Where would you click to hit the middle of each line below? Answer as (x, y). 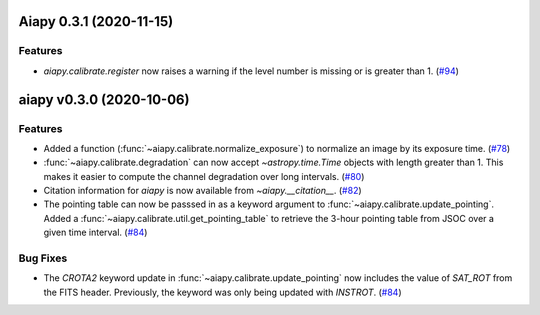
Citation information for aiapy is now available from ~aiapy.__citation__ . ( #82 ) (202, 191)
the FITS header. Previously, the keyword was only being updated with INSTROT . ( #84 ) (222, 292)
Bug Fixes (43, 258)
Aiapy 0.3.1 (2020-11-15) (96, 21)
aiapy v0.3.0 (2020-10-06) (104, 99)
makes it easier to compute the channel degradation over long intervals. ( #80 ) (204, 176)
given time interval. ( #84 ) (95, 232)
